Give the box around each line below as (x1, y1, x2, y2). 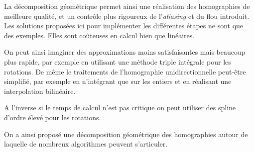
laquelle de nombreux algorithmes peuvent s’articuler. (4, 139, 168, 149)
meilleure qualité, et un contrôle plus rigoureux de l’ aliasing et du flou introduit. (4, 10, 250, 21)
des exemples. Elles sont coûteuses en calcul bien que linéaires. (4, 30, 195, 40)
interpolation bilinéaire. (4, 85, 76, 96)
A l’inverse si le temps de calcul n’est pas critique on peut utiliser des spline (4, 102, 236, 113)
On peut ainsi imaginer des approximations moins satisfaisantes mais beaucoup (4, 47, 246, 57)
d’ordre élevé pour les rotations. (4, 112, 101, 122)
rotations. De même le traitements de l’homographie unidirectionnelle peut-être (4, 66, 246, 76)
